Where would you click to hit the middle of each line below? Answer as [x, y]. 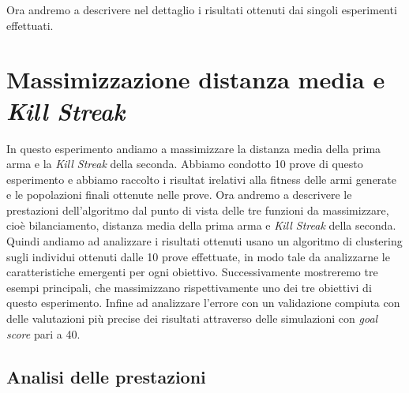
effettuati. [30, 25]
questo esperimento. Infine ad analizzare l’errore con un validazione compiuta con [203, 303]
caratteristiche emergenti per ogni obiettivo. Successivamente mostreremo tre [192, 272]
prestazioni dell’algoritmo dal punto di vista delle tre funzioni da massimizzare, [198, 210]
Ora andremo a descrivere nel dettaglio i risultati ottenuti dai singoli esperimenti [202, 9]
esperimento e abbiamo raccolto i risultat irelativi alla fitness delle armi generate [202, 179]
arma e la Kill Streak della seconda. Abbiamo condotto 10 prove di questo [185, 164]
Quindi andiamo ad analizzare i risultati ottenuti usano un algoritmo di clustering [204, 241]
